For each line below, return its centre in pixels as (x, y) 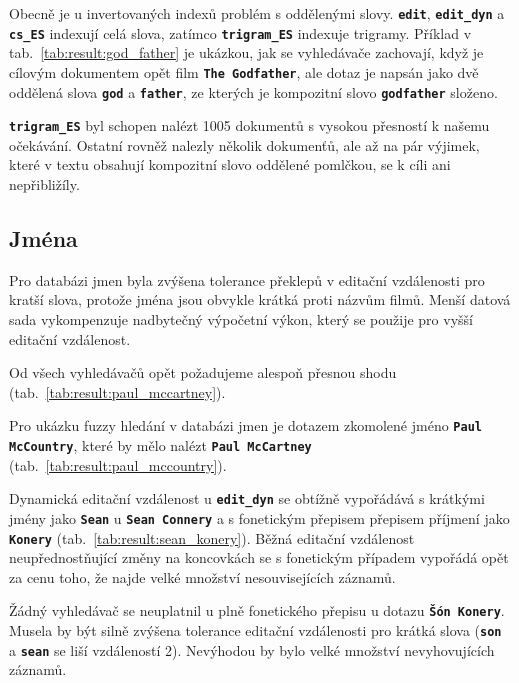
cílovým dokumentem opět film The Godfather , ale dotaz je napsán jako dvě (244, 71)
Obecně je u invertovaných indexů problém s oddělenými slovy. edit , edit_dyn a (257, 13)
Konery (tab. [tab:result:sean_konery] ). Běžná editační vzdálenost (212, 537)
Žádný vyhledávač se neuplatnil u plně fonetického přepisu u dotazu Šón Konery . (257, 610)
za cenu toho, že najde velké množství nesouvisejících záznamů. (202, 576)
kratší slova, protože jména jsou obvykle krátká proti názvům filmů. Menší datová (260, 299)
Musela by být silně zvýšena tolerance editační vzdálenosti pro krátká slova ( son (255, 630)
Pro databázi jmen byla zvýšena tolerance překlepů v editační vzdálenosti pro (247, 279)
